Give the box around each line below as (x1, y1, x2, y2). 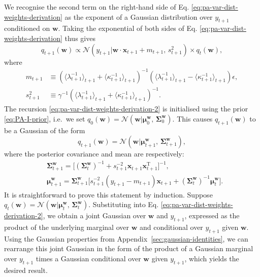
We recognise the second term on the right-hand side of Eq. (4, 2, 189, 12)
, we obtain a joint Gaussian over (43, 210, 146, 221)
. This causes (172, 113, 213, 124)
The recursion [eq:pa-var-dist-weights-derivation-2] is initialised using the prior (4, 103, 248, 114)
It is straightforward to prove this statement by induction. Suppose (4, 189, 213, 200)
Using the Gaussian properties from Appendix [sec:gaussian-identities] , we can (4, 233, 248, 244)
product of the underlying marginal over (4, 221, 129, 232)
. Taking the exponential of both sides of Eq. (58, 23, 198, 33)
